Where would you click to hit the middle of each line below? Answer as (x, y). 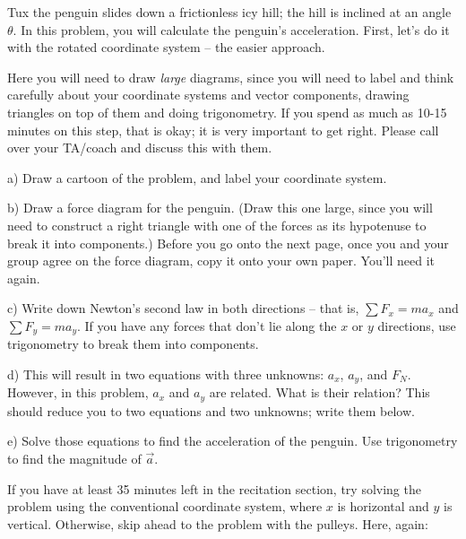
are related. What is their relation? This (319, 392)
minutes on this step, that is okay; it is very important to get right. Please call (223, 130)
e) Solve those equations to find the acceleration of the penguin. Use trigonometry (233, 441)
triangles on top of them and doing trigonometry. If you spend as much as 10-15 (227, 112)
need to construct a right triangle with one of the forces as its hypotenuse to (217, 225)
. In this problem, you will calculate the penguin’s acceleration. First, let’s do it (231, 29)
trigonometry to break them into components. (133, 344)
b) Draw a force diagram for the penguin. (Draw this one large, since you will (220, 208)
